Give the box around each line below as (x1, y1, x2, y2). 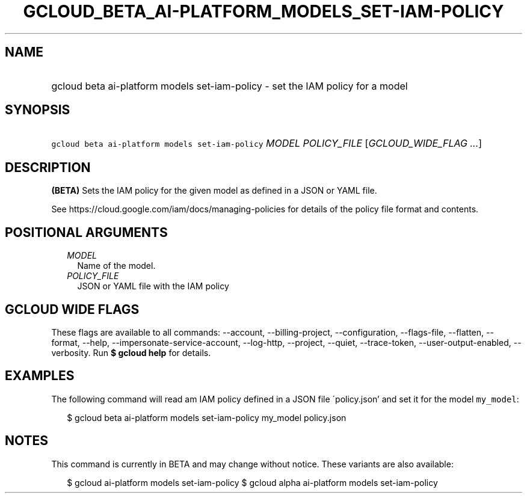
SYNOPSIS (5, 102, 70, 118)
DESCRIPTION (5, 159, 91, 175)
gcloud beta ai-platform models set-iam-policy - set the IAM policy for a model (51, 79, 408, 92)
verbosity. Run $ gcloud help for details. (51, 347, 211, 358)
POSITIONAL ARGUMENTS (5, 224, 168, 240)
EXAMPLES (5, 368, 75, 384)
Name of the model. (77, 260, 156, 271)
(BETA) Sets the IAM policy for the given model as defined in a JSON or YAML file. (51, 185, 377, 196)
